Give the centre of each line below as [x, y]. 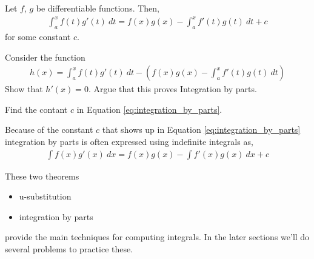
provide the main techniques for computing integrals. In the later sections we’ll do [157, 237]
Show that [24, 89]
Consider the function [45, 57]
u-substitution [45, 196]
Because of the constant [49, 129]
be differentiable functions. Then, [98, 8]
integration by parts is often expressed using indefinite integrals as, [129, 141]
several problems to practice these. [69, 248]
